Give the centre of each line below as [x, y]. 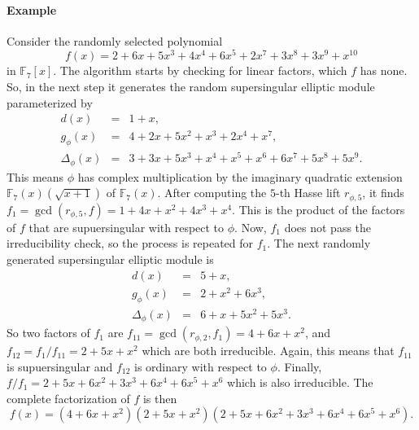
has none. [384, 70]
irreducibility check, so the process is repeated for [130, 243]
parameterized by [50, 102]
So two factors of [48, 333]
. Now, [251, 227]
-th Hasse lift [308, 193]
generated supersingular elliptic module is [110, 259]
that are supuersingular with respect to [127, 227]
